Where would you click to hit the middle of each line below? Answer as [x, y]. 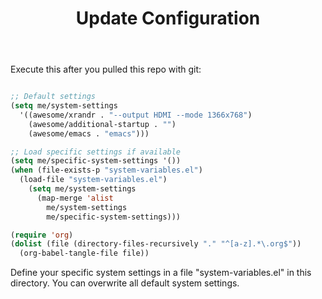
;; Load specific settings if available [96, 152]
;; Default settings [53, 97]
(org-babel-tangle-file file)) [84, 253]
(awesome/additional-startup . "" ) [102, 124]
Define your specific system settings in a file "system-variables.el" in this [161, 273]
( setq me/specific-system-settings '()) [96, 161]
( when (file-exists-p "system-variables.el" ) [106, 170]
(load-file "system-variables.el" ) [93, 180]
